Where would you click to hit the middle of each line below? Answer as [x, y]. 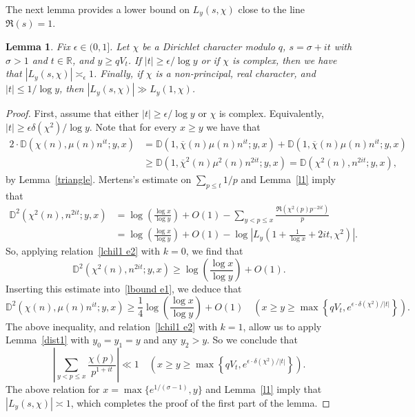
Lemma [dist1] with [48, 340]
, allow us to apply [282, 326]
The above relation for [53, 389]
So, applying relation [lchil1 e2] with [83, 251]
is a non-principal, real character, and [235, 73]
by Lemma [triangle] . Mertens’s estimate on [99, 179]
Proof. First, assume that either [72, 113]
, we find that [214, 251]
